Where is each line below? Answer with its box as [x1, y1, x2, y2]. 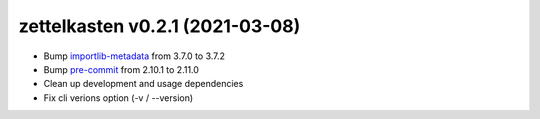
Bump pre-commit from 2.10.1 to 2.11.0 [43, 63, 200, 75]
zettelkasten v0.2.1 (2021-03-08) [18, 15, 301, 37]
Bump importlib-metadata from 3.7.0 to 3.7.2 [43, 50, 225, 62]
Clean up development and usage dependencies [43, 78, 244, 90]
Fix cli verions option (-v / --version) [43, 91, 194, 104]
